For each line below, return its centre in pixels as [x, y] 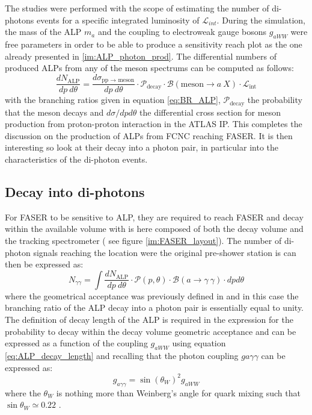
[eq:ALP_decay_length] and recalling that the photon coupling [122, 356]
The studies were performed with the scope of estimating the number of [137, 8]
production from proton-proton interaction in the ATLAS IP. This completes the [154, 124]
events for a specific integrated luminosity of [118, 20]
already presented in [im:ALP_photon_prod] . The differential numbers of [141, 56]
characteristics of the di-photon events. [76, 159]
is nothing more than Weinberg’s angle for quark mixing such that [178, 392]
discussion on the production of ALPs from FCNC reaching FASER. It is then [149, 135]
